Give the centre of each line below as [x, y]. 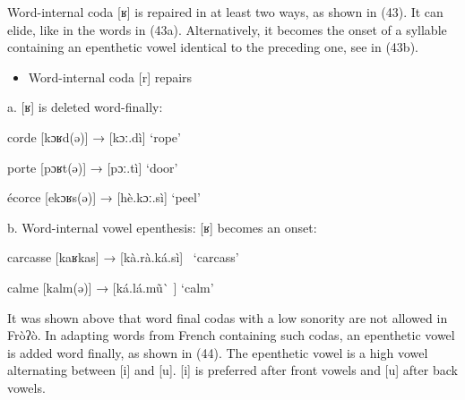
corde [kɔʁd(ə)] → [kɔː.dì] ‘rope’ [94, 136]
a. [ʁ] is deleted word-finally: [85, 107]
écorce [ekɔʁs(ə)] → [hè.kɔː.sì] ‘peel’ [104, 197]
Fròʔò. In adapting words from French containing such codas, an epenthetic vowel [231, 335]
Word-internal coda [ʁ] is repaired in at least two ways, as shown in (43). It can [225, 12]
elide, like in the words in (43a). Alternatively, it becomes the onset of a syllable [227, 29]
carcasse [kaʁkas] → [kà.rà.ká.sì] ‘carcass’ [123, 257]
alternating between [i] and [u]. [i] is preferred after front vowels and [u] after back [232, 370]
